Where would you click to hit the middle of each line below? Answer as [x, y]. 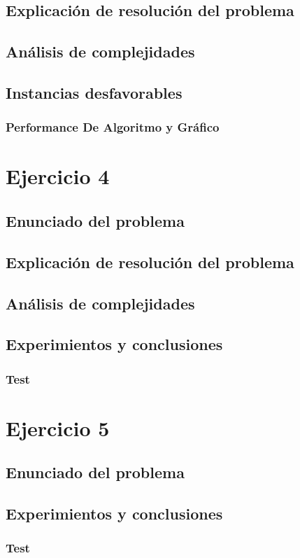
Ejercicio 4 [58, 176]
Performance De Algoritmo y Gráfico [113, 127]
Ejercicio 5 [58, 427]
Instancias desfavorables [94, 92]
